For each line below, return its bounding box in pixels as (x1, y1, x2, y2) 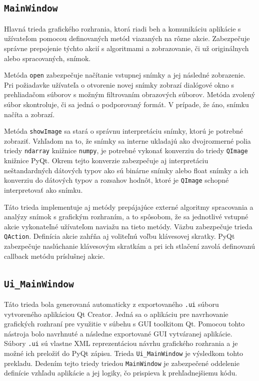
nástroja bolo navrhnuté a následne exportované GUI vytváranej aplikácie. (4, 328, 232, 338)
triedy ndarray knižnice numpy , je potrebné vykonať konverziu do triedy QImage (4, 145, 248, 156)
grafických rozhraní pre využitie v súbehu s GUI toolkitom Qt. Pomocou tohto (4, 318, 245, 329)
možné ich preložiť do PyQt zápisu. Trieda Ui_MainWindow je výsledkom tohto (4, 348, 243, 358)
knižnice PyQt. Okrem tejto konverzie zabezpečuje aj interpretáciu (4, 155, 208, 166)
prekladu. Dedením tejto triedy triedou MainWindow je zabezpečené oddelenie (4, 357, 239, 368)
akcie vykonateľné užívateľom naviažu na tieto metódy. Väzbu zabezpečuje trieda (4, 221, 252, 231)
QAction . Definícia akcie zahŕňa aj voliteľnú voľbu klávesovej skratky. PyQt (4, 231, 235, 241)
